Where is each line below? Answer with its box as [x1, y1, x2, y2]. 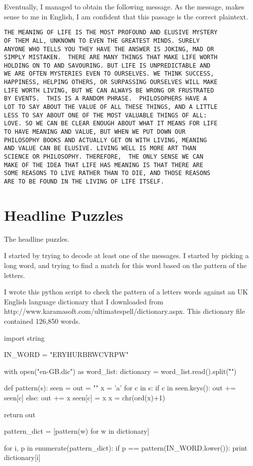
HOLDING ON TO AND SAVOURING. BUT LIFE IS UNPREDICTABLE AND [4, 62, 211, 69]
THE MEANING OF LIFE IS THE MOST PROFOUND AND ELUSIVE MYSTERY [4, 29, 218, 36]
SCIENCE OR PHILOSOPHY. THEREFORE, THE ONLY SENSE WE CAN [4, 153, 203, 161]
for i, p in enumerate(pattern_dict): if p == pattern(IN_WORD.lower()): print [4, 442, 248, 453]
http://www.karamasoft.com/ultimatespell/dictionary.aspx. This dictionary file [4, 306, 245, 316]
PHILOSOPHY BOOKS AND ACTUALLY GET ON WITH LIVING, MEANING [4, 136, 207, 144]
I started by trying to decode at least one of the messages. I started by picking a [4, 250, 249, 261]
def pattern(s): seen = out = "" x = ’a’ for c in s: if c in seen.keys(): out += [4, 382, 236, 393]
